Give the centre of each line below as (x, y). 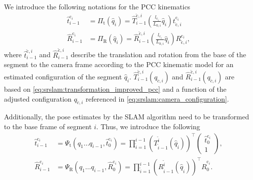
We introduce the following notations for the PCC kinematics (97, 6)
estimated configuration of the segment (63, 76)
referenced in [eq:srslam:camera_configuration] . (157, 98)
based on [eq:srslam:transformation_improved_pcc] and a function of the (115, 89)
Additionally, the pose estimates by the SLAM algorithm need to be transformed (126, 117)
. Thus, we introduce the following (148, 126)
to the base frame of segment (48, 126)
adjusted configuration (38, 98)
